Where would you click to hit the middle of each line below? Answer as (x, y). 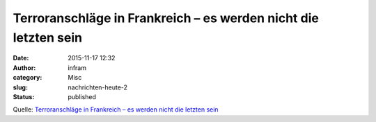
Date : (21, 58)
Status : (24, 96)
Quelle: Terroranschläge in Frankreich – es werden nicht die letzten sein (116, 110)
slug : (20, 87)
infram (77, 68)
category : (28, 78)
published (82, 96)
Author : (24, 68)
